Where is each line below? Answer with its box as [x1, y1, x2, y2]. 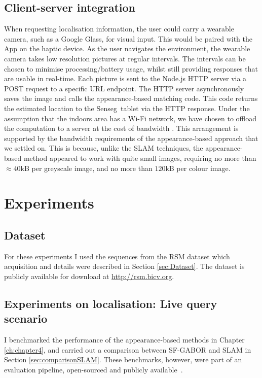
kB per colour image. [165, 162, 231, 173]
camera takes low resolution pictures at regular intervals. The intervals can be [4, 53, 246, 63]
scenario [4, 311, 48, 326]
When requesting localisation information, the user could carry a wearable [4, 23, 234, 34]
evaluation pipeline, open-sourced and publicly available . [4, 364, 183, 374]
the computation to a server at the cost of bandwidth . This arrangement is [4, 123, 239, 133]
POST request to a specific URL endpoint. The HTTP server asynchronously [4, 83, 244, 93]
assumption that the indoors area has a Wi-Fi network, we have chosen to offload [4, 113, 257, 123]
